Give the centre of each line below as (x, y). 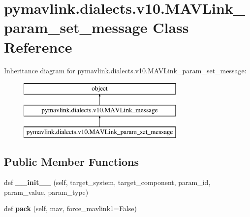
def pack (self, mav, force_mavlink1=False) (70, 208)
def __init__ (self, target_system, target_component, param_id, (107, 182)
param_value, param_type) (46, 192)
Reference (38, 46)
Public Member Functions (71, 162)
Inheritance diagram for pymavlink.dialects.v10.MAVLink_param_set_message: (125, 70)
